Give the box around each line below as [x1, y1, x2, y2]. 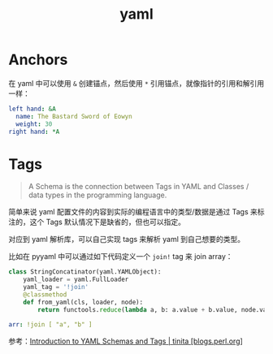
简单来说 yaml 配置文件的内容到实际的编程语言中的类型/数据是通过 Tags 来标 [8, 207, 265, 217]
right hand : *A [8, 127, 60, 136]
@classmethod [23, 291, 67, 299]
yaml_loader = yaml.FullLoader [23, 275, 129, 284]
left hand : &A [8, 105, 57, 113]
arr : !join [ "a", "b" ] [8, 320, 93, 329]
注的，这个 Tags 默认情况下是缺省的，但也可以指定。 [8, 217, 185, 227]
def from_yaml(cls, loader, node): [23, 298, 144, 306]
